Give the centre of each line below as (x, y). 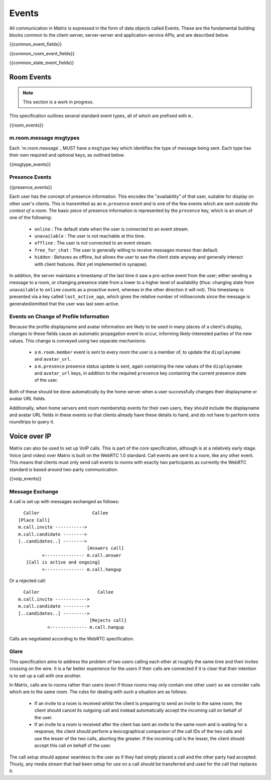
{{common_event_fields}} (36, 44)
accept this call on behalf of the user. (73, 745)
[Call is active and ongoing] (63, 562)
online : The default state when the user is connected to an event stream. (112, 229)
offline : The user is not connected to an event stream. (93, 243)
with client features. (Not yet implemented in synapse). (91, 264)
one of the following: (31, 217)
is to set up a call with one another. (45, 676)
